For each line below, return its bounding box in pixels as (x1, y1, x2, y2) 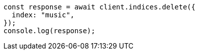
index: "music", (11, 11, 75, 19)
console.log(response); (3, 27, 96, 35)
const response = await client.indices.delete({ (3, 3, 196, 11)
